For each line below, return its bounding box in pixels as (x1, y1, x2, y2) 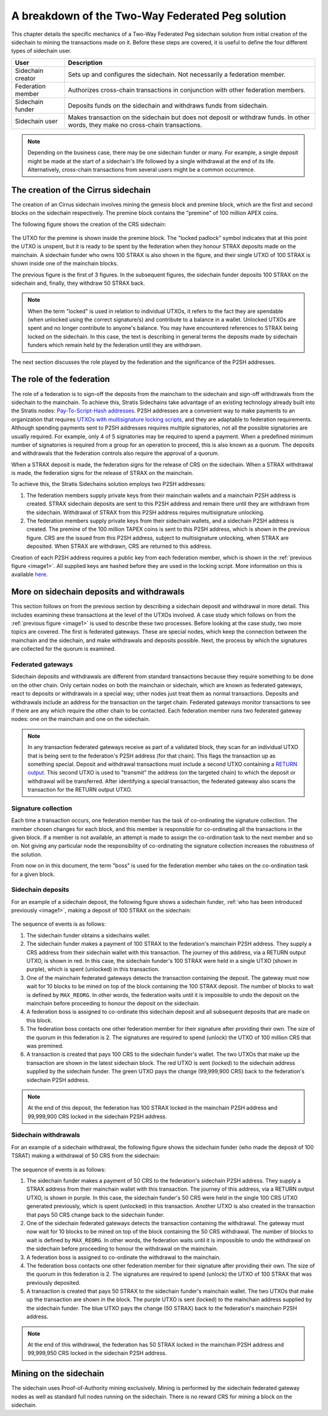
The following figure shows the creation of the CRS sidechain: (11, 221, 166, 228)
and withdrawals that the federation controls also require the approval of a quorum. (11, 450, 220, 457)
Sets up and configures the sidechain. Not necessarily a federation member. (67, 70, 285, 78)
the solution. (11, 850, 43, 858)
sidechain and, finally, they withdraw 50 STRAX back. (11, 279, 145, 287)
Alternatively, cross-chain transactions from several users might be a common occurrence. (27, 166, 256, 173)
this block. (26, 1016, 53, 1024)
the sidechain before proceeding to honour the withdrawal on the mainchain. (26, 1245, 219, 1253)
